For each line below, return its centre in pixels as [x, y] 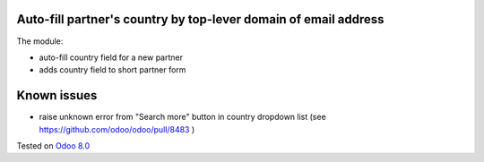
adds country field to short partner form [112, 70]
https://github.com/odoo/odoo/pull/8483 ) [117, 129]
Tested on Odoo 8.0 [53, 145]
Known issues [57, 95]
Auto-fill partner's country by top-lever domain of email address [200, 19]
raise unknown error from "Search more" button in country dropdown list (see [182, 117]
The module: [40, 41]
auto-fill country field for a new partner [111, 57]
